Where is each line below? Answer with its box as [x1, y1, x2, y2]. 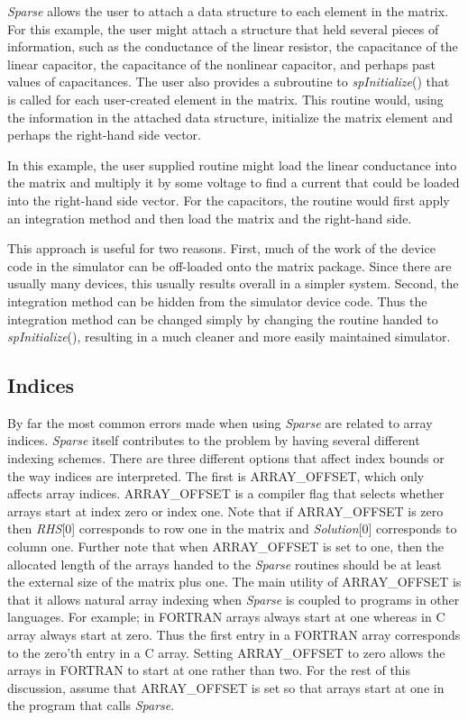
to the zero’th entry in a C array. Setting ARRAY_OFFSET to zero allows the [7, 643, 445, 661]
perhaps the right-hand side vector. [7, 125, 201, 144]
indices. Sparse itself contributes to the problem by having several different [7, 431, 420, 450]
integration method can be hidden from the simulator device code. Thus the [7, 291, 427, 310]
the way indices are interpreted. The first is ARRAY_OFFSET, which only [7, 466, 425, 485]
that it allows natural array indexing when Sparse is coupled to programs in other [7, 589, 460, 608]
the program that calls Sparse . [7, 696, 175, 715]
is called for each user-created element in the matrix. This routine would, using [7, 89, 444, 108]
